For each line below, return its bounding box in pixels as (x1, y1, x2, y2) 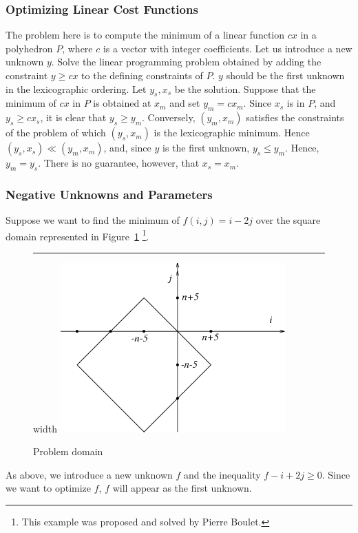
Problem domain (33, 444, 103, 459)
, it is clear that (40, 110, 107, 125)
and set (169, 96, 200, 110)
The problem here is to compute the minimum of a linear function (6, 28, 285, 42)
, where (62, 41, 93, 55)
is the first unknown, (162, 140, 250, 155)
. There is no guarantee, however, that (38, 156, 200, 170)
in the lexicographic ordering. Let (6, 81, 147, 96)
